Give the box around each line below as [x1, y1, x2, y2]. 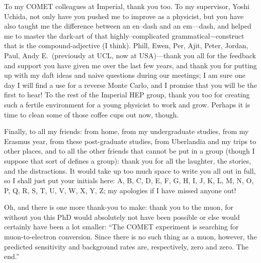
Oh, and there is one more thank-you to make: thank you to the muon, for [4, 202, 233, 212]
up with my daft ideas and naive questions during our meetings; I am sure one [4, 70, 246, 80]
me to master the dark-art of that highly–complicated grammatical [4, 30, 210, 41]
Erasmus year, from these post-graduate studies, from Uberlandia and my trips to [4, 136, 256, 146]
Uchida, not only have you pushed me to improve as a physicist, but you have [4, 11, 244, 21]
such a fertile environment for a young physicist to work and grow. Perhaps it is [4, 99, 250, 109]
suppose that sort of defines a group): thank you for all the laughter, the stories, [4, 155, 251, 166]
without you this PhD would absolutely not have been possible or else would [4, 211, 240, 222]
